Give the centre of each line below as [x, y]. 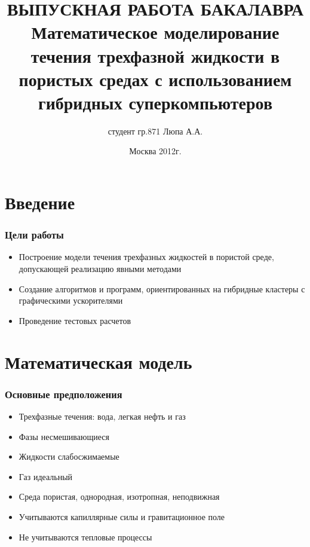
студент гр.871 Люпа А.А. [155, 131]
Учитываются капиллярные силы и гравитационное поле [122, 517]
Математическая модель [99, 361]
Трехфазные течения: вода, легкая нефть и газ [102, 416]
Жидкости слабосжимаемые [69, 456]
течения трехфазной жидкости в [155, 55]
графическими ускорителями [71, 300]
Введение [40, 202]
